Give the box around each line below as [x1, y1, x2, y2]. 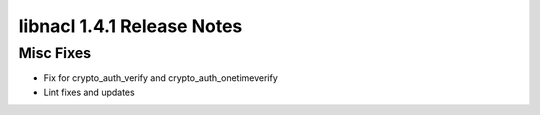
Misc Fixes [18, 44, 92, 62]
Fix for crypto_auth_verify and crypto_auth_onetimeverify [43, 72, 279, 84]
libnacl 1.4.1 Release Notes [18, 15, 243, 37]
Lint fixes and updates [43, 86, 135, 98]
